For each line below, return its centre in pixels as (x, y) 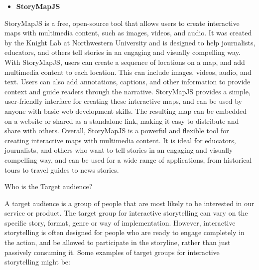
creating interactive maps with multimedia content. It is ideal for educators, (120, 140)
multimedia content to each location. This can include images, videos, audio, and (128, 72)
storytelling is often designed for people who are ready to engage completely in (125, 232)
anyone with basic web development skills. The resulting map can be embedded (126, 111)
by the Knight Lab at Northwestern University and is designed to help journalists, (130, 42)
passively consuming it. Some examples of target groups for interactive (112, 252)
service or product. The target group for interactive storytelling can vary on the (126, 213)
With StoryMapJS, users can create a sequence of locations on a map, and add (125, 62)
